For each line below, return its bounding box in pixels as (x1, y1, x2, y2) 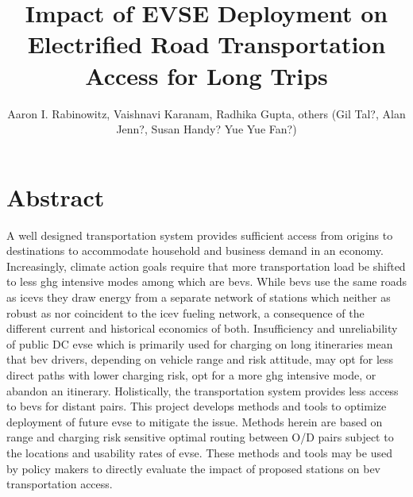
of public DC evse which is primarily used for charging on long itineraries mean (6, 335, 393, 352)
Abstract (6, 180, 105, 213)
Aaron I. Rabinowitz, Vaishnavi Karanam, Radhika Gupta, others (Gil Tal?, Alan (7, 105, 406, 121)
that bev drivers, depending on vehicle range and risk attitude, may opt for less (6, 351, 394, 368)
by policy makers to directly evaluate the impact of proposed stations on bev (6, 460, 380, 476)
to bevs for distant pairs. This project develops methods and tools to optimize (6, 398, 387, 414)
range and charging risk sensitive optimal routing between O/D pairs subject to (6, 429, 394, 445)
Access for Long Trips (85, 59, 328, 91)
